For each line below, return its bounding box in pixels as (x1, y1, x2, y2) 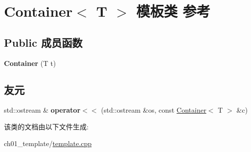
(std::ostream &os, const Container (101, 105, 207, 115)
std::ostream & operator (4, 105, 81, 115)
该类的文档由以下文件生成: (4, 121, 89, 131)
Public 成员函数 (4, 34, 83, 50)
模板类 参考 (136, 1, 211, 21)
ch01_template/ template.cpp (4, 138, 92, 148)
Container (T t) (4, 58, 56, 68)
